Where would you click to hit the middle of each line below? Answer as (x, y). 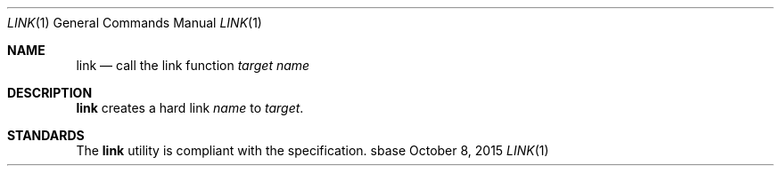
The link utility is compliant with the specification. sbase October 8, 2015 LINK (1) (312, 150)
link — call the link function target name (193, 65)
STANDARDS (46, 135)
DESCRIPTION (50, 93)
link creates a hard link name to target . (190, 108)
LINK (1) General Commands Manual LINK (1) (135, 23)
